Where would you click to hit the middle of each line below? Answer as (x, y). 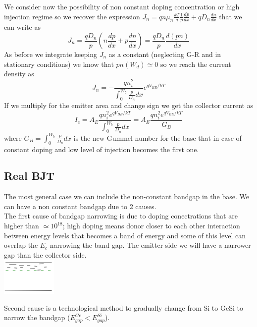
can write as (22, 27)
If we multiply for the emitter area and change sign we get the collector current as (129, 105)
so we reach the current (196, 64)
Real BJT (29, 176)
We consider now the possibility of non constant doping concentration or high (122, 6)
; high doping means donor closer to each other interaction (151, 226)
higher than (22, 226)
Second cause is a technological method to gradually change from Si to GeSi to (124, 307)
